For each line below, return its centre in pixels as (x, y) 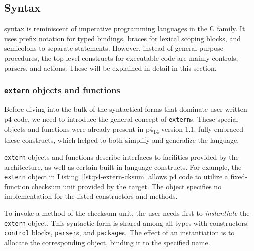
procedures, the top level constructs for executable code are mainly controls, (121, 57)
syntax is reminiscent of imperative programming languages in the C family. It (125, 28)
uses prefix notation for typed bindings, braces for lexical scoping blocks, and (122, 38)
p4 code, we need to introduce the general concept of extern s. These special (121, 119)
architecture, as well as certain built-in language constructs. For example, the (123, 166)
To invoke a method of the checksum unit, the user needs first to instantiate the (127, 213)
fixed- (239, 176)
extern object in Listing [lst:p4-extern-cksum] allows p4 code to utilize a (116, 176)
